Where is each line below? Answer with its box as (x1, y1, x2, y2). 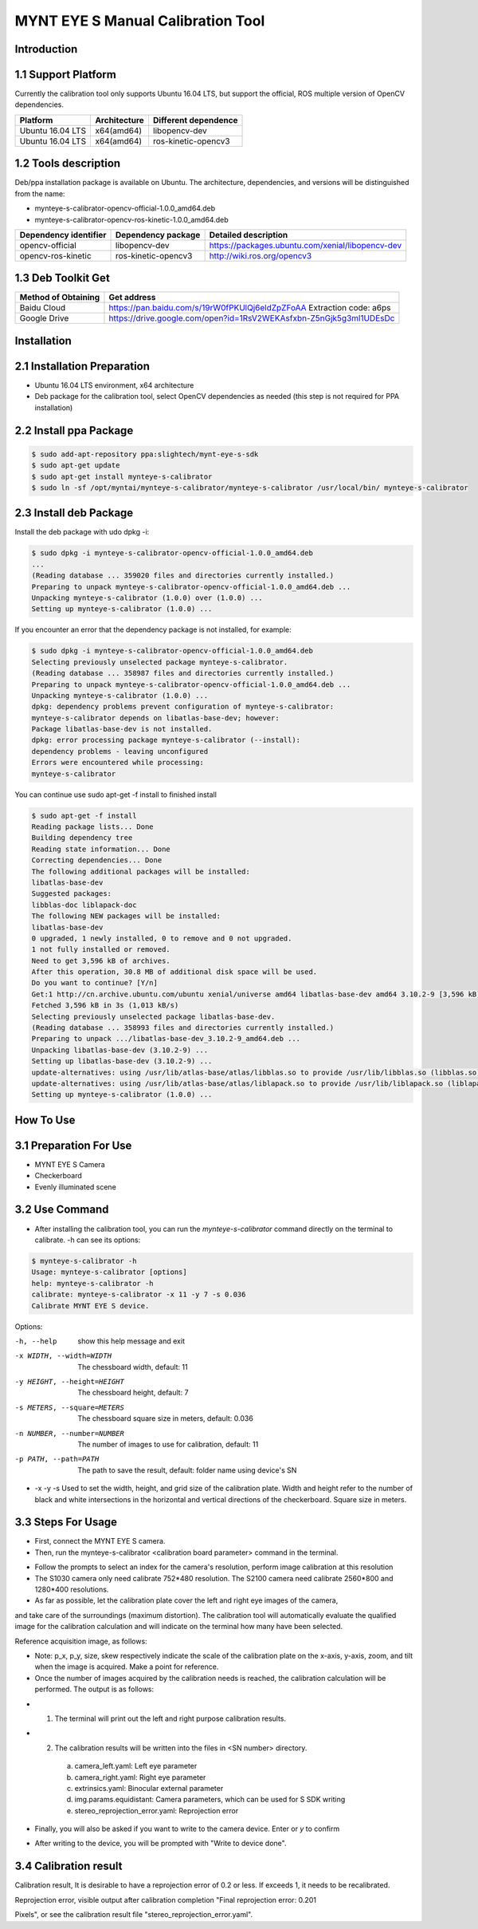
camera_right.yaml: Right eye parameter (74, 1772, 206, 1782)
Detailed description (209, 229, 288, 240)
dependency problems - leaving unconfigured (31, 747, 209, 755)
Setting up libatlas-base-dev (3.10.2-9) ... (31, 1057, 213, 1066)
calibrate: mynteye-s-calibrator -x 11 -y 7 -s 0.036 (31, 1290, 246, 1300)
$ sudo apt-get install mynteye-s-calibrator (31, 471, 213, 481)
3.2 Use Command (14, 1203, 109, 1217)
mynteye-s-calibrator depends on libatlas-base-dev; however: (31, 713, 280, 722)
